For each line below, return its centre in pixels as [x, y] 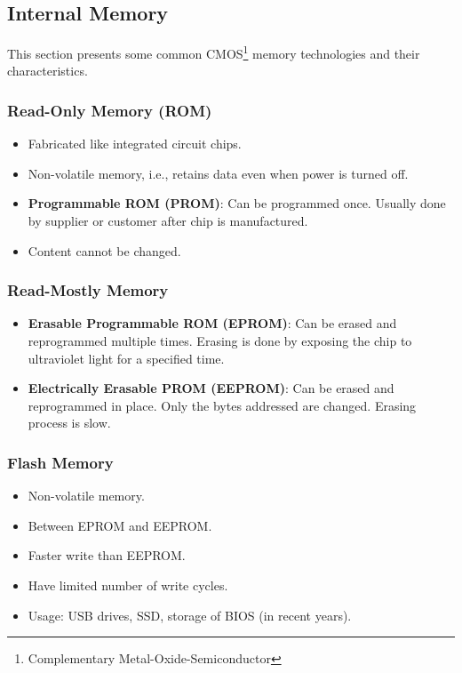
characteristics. [48, 71]
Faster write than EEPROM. [107, 555]
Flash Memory [60, 462]
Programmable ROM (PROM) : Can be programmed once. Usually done [237, 203]
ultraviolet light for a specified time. [126, 358]
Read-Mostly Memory [88, 290]
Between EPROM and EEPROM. [120, 525]
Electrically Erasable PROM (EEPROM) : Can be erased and [211, 388]
